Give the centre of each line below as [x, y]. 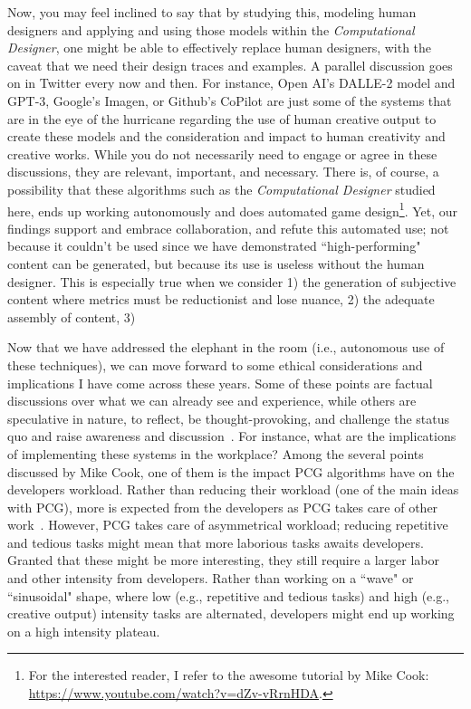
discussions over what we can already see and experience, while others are [212, 401]
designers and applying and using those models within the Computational [211, 29]
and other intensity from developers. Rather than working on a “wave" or [211, 578]
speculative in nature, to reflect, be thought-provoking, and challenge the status [229, 418]
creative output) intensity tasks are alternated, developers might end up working [231, 613]
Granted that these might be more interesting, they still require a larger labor [224, 560]
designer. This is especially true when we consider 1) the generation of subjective [232, 281]
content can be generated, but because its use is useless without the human [216, 263]
